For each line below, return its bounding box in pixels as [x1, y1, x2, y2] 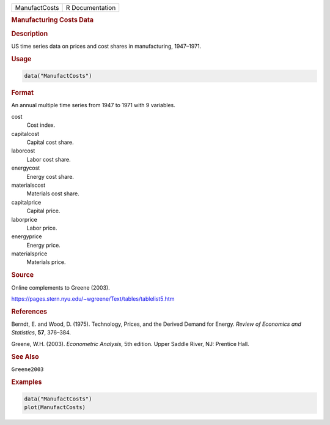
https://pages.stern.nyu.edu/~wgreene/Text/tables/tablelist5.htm [11, 295, 175, 303]
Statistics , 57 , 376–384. [11, 329, 71, 336]
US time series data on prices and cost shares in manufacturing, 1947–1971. [11, 42, 202, 50]
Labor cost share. [26, 156, 71, 163]
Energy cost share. [26, 173, 75, 180]
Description [11, 29, 48, 38]
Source [11, 271, 34, 279]
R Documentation [65, 4, 116, 12]
